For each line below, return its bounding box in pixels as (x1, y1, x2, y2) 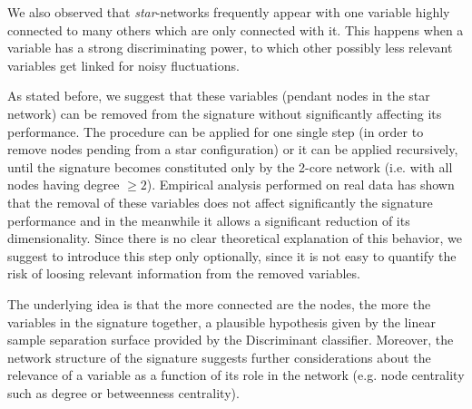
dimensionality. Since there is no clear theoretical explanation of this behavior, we (7, 229, 462, 248)
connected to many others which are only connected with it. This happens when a (7, 20, 464, 39)
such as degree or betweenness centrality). (7, 383, 240, 402)
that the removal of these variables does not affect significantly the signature (7, 192, 433, 211)
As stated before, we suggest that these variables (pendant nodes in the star (7, 86, 430, 105)
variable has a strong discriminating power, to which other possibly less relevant (7, 38, 453, 57)
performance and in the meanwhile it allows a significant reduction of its (7, 210, 410, 229)
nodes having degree (7, 175, 120, 194)
